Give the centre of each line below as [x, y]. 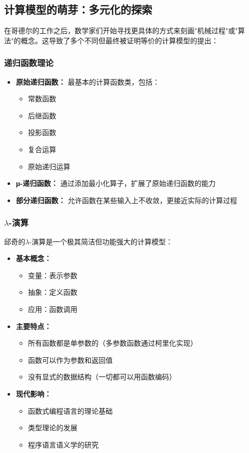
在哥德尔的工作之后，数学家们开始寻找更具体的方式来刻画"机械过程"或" [121, 30]
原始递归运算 [49, 166]
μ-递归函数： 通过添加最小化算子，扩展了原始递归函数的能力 [116, 183]
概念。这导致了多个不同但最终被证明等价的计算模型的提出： [120, 40]
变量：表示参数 [53, 275]
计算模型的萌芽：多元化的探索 [78, 9]
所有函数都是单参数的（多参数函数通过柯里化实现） [113, 343]
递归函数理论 [29, 63]
